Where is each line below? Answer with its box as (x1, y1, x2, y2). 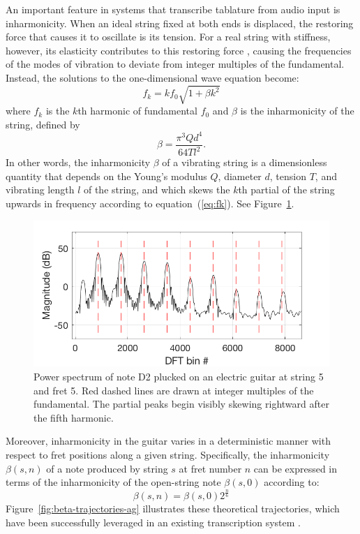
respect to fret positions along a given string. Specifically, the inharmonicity (6, 447, 330, 461)
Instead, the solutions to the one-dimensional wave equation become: (6, 70, 299, 84)
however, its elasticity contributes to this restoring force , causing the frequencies (6, 43, 352, 57)
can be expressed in (253, 461, 338, 475)
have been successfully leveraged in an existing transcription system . (6, 514, 301, 529)
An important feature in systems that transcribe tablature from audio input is (6, 2, 340, 16)
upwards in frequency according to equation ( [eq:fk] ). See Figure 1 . (6, 195, 294, 210)
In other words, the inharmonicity (6, 155, 151, 170)
